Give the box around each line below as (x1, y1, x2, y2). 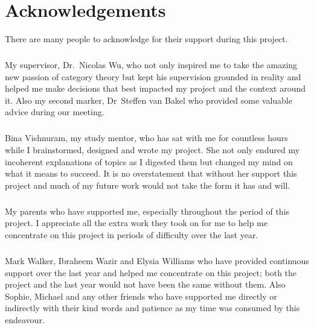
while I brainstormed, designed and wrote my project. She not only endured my (5, 143, 300, 156)
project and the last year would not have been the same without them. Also (5, 278, 286, 291)
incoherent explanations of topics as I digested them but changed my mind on (5, 155, 293, 168)
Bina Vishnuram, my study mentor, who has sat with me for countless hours (5, 131, 288, 144)
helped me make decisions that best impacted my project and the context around (5, 82, 306, 95)
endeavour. (5, 313, 45, 326)
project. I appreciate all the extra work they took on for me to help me (5, 216, 268, 229)
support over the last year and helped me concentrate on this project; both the (5, 266, 297, 279)
